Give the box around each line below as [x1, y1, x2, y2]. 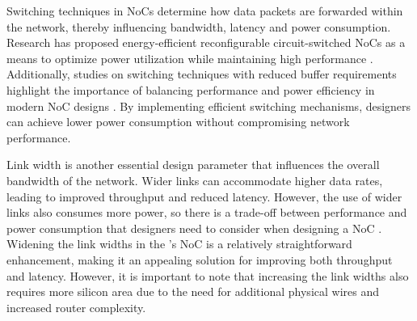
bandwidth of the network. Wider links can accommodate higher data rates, [6, 171, 383, 188]
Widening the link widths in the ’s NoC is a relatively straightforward [6, 235, 352, 252]
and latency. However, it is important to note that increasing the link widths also [6, 267, 409, 284]
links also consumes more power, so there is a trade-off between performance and [6, 204, 407, 221]
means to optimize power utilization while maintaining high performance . [6, 49, 373, 66]
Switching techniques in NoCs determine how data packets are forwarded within [6, 2, 403, 19]
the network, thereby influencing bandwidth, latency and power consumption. [6, 18, 391, 35]
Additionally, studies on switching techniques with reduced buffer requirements [6, 65, 397, 82]
